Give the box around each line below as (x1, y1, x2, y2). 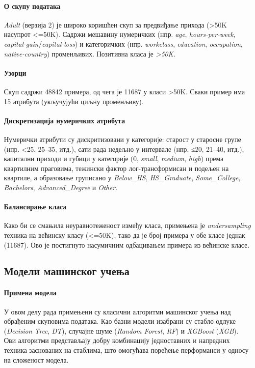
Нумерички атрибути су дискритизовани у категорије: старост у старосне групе (4, 134, 241, 144)
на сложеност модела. (4, 354, 69, 365)
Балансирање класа (4, 201, 67, 212)
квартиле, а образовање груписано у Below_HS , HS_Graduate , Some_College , (4, 172, 241, 183)
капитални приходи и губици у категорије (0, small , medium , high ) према (4, 153, 224, 164)
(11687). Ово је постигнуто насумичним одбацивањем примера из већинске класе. (4, 239, 250, 250)
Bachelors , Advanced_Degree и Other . (4, 182, 118, 192)
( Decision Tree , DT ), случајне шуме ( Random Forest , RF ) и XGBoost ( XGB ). (4, 325, 239, 336)
